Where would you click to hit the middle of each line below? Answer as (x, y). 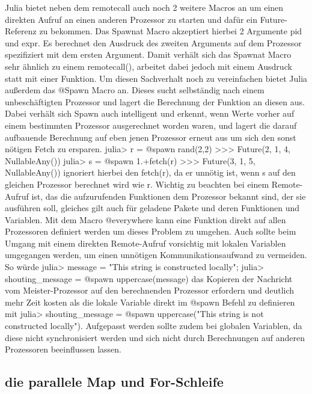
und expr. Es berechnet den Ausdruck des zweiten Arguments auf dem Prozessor (153, 42)
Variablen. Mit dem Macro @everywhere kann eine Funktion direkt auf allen (145, 219)
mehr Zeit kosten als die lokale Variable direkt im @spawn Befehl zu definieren (150, 302)
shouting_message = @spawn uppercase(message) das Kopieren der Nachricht (149, 278)
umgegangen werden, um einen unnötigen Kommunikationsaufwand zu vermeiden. (156, 255)
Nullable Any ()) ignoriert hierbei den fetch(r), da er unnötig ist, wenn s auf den (150, 172)
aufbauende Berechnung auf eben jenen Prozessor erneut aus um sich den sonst (151, 137)
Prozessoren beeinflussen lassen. (63, 349)
